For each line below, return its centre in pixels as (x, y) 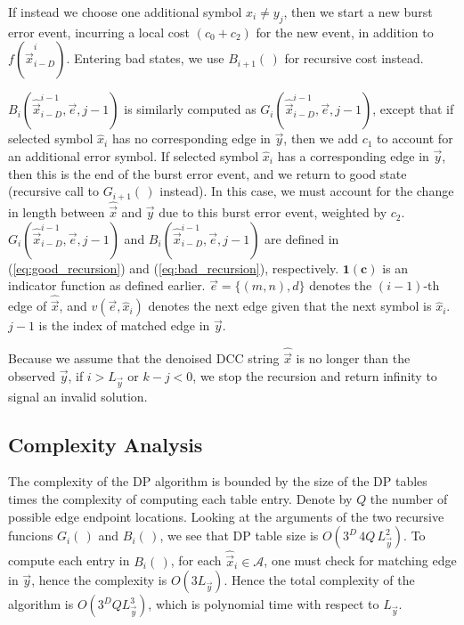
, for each (196, 560)
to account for (415, 138)
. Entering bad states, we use (145, 58)
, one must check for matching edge (360, 560)
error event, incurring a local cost (99, 32)
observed (32, 375)
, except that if (413, 109)
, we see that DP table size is (239, 536)
